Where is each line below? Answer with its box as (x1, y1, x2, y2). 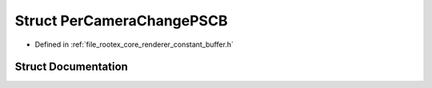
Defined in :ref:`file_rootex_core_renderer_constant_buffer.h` (34, 40, 234, 49)
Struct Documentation (14, 60, 128, 74)
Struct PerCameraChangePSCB (14, 12, 228, 29)
